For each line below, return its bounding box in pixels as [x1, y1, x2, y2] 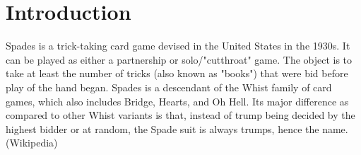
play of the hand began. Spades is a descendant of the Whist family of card [6, 79, 332, 94]
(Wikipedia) [6, 135, 58, 150]
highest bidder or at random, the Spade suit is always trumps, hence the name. [6, 121, 348, 136]
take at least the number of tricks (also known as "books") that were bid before [6, 66, 348, 81]
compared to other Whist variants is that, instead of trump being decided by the [6, 108, 355, 122]
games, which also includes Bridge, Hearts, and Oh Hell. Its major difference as [6, 93, 349, 108]
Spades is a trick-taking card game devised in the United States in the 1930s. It [6, 38, 350, 53]
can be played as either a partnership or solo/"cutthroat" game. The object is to [6, 52, 353, 67]
